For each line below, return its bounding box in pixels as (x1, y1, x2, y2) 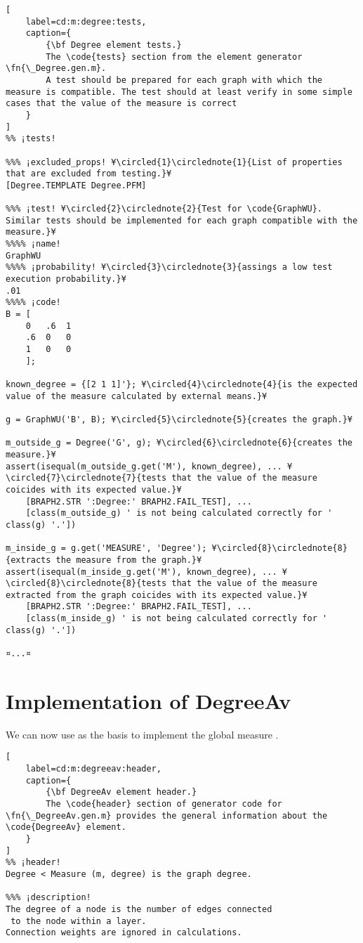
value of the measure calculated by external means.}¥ (6, 391, 268, 401)
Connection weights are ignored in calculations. (6, 928, 242, 938)
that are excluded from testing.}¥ (6, 169, 172, 179)
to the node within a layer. (11, 916, 147, 926)
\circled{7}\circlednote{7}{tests (6, 473, 167, 483)
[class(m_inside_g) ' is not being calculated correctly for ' (25, 613, 328, 624)
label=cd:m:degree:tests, (25, 16, 147, 27)
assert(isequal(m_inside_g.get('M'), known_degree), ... (6, 566, 277, 577)
